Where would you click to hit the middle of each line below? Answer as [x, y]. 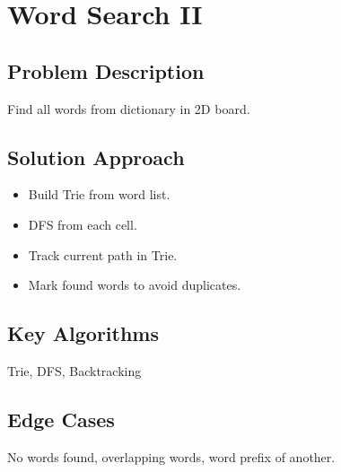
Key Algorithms [83, 333]
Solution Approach [96, 157]
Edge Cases [61, 419]
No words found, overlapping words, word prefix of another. [171, 456]
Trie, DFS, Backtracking [74, 370]
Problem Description [106, 70]
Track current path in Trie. [103, 254]
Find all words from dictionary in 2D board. [129, 108]
